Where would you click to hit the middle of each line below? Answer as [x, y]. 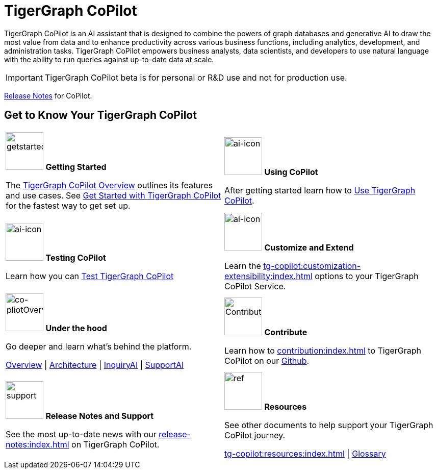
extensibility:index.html [268, 276]
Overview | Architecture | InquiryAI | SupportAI [95, 365]
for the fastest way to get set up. [68, 205]
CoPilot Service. [255, 286]
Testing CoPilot [76, 257]
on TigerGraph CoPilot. [115, 444]
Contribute [286, 332]
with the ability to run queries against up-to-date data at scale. [109, 59]
